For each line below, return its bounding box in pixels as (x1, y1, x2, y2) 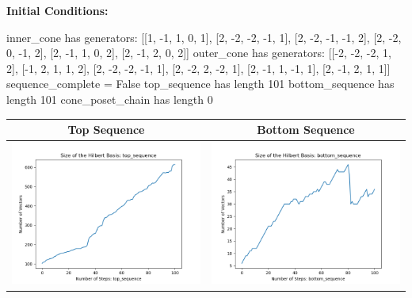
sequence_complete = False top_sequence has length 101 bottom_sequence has (6, 75, 395, 92)
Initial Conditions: (6, 2, 109, 18)
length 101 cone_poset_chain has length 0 (6, 90, 213, 107)
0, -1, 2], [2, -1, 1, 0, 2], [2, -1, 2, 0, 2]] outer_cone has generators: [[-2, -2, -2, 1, (6, 44, 391, 61)
